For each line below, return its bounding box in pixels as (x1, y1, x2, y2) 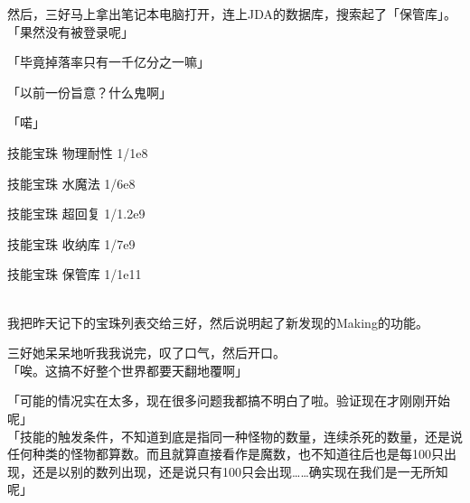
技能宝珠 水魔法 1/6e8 (7, 173, 136, 192)
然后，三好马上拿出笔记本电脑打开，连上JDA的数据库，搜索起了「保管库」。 (7, 5, 456, 23)
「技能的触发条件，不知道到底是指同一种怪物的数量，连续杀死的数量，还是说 (7, 426, 463, 445)
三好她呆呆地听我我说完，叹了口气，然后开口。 (7, 343, 286, 362)
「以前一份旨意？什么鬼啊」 (7, 82, 172, 101)
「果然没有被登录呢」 (7, 22, 134, 41)
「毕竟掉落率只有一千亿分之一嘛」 (7, 52, 210, 71)
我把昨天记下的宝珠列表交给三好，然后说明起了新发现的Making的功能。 (7, 312, 428, 331)
